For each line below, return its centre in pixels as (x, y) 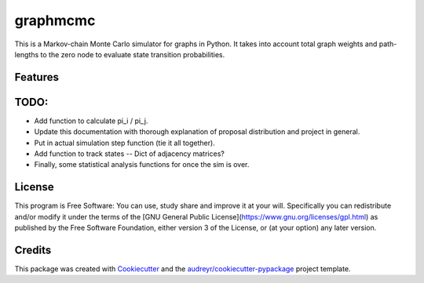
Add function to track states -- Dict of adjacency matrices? (130, 154)
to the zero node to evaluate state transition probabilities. (133, 54)
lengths (27, 54)
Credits (33, 250)
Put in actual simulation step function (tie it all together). (124, 143)
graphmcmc (55, 20)
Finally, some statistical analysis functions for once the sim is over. (142, 165)
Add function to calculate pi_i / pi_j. (91, 121)
